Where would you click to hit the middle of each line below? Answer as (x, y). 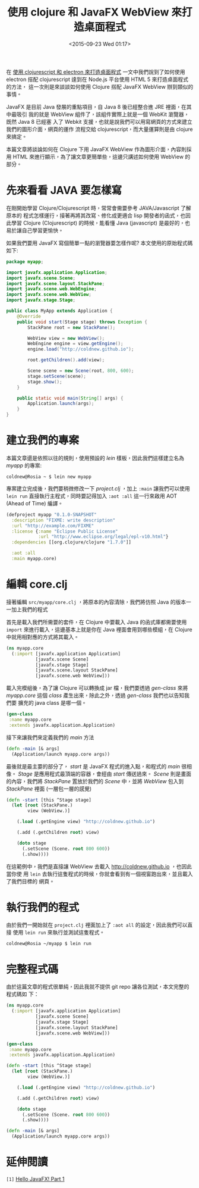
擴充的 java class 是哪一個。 (52, 703)
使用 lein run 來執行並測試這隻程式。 (59, 933)
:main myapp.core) (34, 559)
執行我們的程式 (43, 907)
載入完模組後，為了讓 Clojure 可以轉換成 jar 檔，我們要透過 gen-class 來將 (97, 688)
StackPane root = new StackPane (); (72, 327)
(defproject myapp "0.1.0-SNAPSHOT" (51, 515)
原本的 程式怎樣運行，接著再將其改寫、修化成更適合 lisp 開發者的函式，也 (96, 215)
